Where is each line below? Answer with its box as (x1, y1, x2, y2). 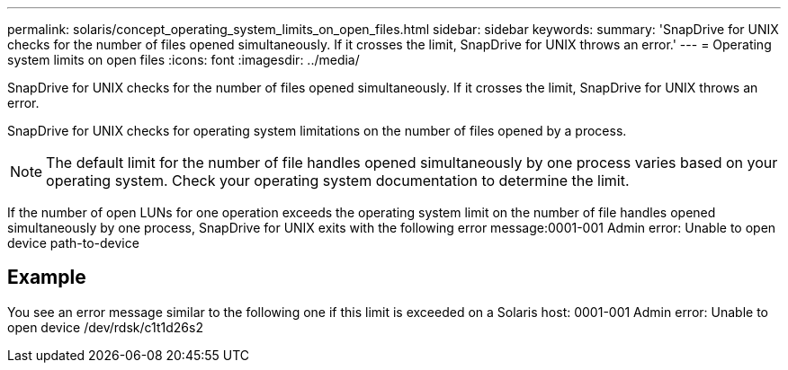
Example (7, 266, 86, 289)
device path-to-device (7, 235, 139, 251)
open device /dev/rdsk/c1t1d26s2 (7, 319, 203, 335)
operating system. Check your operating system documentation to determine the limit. (46, 172, 630, 189)
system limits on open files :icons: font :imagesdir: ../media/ (7, 52, 360, 67)
